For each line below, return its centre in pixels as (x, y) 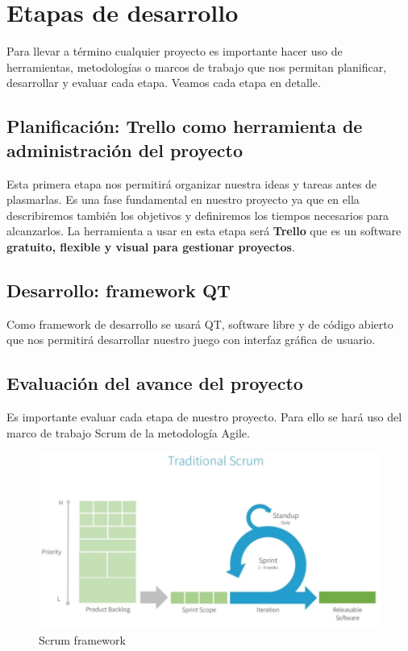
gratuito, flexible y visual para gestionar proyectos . (151, 246)
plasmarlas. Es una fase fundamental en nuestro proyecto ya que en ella (183, 199)
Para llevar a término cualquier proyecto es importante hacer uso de (175, 51)
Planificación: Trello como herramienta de (185, 126)
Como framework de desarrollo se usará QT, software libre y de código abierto (200, 323)
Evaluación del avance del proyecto (155, 383)
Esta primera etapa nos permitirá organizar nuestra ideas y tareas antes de (192, 183)
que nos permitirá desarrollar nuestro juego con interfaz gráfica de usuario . (191, 340)
